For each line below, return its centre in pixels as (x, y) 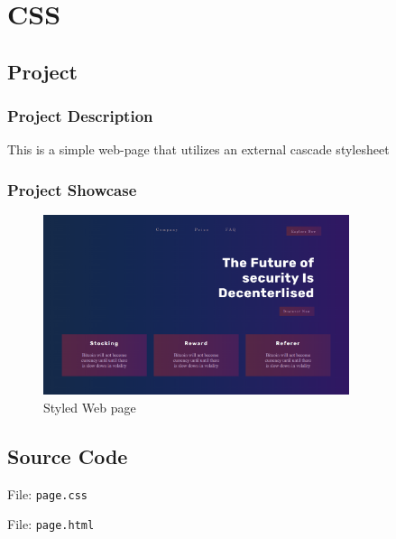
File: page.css (47, 493)
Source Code (68, 455)
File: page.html (51, 524)
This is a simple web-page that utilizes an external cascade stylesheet (198, 149)
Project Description (80, 116)
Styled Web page (90, 407)
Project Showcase (72, 189)
